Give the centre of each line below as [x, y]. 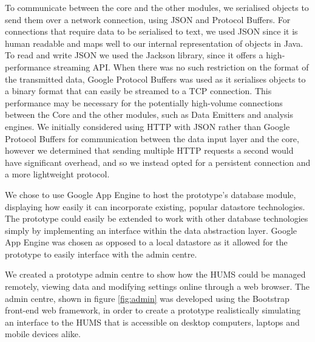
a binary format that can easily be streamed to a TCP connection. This [138, 91]
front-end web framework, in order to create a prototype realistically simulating [153, 310]
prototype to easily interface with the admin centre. [101, 254]
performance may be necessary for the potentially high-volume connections [144, 102]
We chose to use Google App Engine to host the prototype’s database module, [151, 194]
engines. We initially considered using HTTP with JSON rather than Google [147, 126]
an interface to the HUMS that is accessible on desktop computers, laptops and [152, 322]
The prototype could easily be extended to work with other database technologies [157, 218]
